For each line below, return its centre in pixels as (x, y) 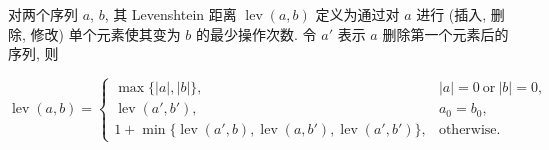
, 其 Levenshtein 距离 (170, 14)
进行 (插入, (451, 14)
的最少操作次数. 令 (256, 33)
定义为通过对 (357, 14)
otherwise (467, 130)
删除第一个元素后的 (445, 33)
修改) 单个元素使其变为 (105, 33)
